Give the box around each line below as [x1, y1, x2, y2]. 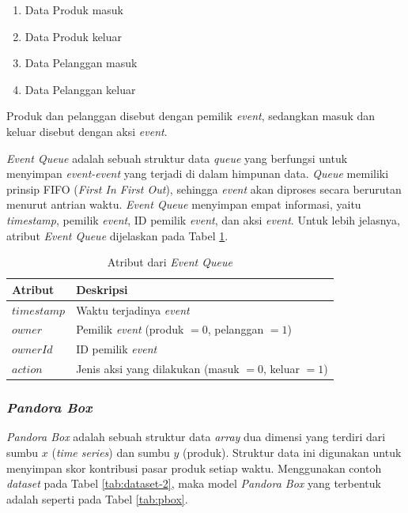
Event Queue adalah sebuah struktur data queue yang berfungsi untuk [6, 149, 348, 166]
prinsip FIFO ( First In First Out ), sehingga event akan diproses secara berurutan [6, 180, 402, 197]
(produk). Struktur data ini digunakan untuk [183, 444, 402, 460]
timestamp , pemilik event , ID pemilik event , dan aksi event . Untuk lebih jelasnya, [6, 211, 401, 228]
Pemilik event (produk [76, 321, 184, 338]
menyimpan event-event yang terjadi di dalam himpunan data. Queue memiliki [6, 165, 389, 182]
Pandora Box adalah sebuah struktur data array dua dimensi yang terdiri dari [6, 428, 386, 445]
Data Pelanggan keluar [25, 81, 136, 97]
